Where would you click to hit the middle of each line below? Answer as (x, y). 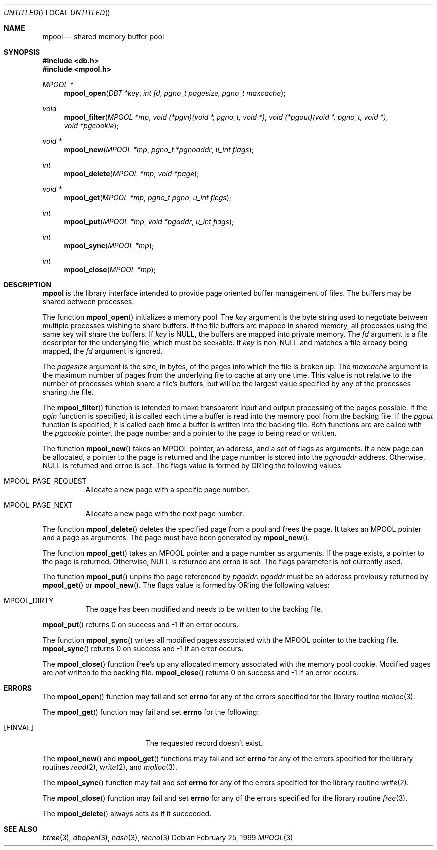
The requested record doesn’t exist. (204, 743)
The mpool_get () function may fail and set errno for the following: (151, 712)
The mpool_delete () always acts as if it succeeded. (127, 813)
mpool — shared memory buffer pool (103, 37)
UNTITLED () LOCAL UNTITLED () (57, 13)
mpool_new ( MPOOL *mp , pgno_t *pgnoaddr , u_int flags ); (159, 149)
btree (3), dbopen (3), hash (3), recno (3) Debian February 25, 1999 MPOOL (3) (168, 837)
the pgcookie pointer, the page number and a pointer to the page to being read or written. (190, 433)
